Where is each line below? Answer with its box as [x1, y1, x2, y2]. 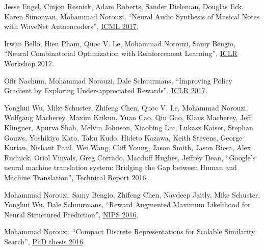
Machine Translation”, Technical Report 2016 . [4, 172, 148, 182]
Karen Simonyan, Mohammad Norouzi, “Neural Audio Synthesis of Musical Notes [4, 11, 260, 21]
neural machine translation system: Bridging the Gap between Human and [4, 162, 237, 173]
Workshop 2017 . [4, 58, 54, 68]
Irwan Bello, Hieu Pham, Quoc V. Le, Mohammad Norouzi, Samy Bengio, [4, 38, 235, 48]
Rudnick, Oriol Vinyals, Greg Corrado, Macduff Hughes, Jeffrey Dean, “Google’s [4, 152, 256, 162]
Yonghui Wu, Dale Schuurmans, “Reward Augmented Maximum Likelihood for [4, 199, 251, 210]
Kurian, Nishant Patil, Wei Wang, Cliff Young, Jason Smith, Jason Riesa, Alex [4, 142, 251, 153]
